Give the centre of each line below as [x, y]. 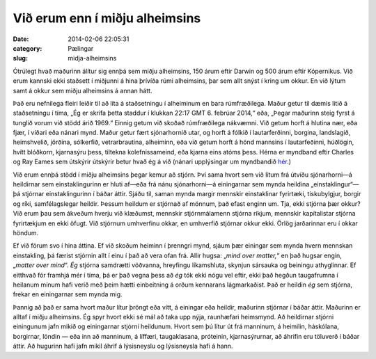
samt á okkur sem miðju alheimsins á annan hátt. [83, 90]
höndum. [26, 232]
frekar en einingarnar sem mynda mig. [68, 294]
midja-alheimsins [92, 58]
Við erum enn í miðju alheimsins [107, 18]
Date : [21, 39]
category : [28, 48]
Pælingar [81, 48]
